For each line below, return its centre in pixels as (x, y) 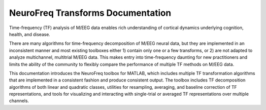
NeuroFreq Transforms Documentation (90, 13)
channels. (19, 101)
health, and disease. (30, 34)
